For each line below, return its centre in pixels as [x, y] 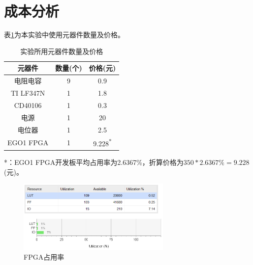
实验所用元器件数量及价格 [62, 51]
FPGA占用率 [44, 257]
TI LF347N [28, 93]
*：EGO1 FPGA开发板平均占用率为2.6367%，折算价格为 [94, 162]
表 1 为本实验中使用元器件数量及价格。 [64, 35]
